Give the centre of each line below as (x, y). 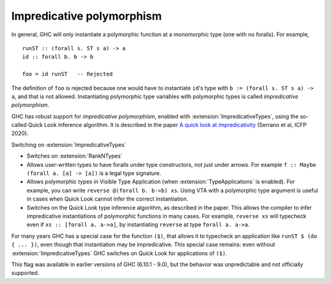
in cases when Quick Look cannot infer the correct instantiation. (108, 199)
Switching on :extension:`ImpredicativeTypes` (69, 145)
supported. (25, 273)
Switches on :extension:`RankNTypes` (74, 156)
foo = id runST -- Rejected (68, 74)
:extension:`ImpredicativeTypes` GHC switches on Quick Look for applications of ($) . (120, 253)
